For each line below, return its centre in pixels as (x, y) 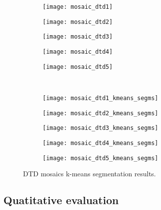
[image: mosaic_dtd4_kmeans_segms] (101, 143)
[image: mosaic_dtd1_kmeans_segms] (101, 98)
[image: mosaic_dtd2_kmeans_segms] (101, 113)
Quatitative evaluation (61, 200)
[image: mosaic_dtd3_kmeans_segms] (101, 128)
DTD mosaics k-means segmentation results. (90, 174)
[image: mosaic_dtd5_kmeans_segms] (101, 158)
